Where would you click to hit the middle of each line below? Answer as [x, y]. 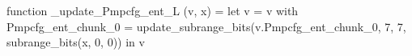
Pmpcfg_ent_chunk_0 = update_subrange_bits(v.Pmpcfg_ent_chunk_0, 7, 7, [206, 26]
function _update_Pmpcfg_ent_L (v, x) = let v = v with [153, 10]
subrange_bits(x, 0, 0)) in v [76, 42]
